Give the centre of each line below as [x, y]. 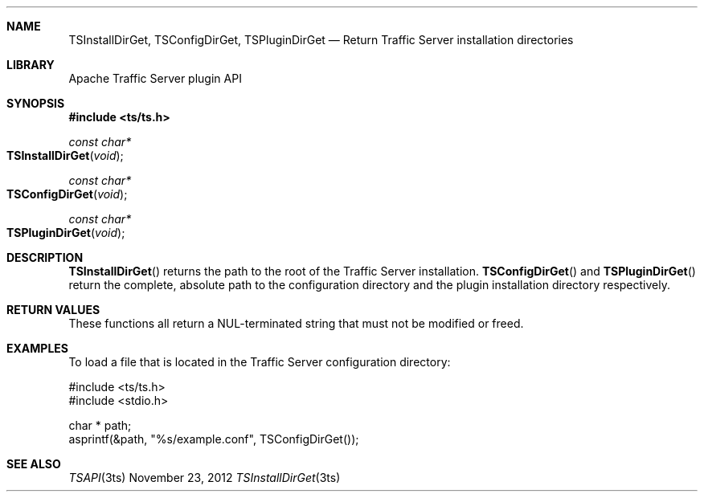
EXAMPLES [37, 348]
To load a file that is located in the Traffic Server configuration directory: [260, 362]
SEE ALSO [34, 464]
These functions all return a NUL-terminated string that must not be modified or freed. [296, 323]
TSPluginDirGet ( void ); [66, 233]
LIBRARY [31, 65]
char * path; [100, 425]
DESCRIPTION [45, 257]
